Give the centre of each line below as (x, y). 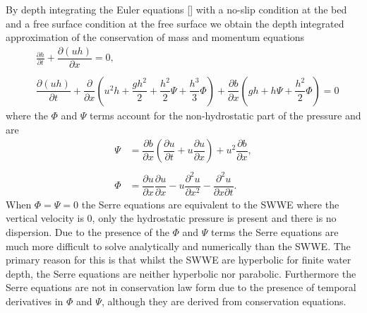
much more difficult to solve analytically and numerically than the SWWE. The (178, 246)
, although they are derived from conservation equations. (224, 301)
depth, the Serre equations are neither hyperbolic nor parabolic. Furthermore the (181, 273)
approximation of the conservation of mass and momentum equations (155, 37)
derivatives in (35, 301)
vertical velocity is (45, 218)
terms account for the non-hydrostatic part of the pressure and (225, 115)
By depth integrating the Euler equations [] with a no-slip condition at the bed (176, 9)
